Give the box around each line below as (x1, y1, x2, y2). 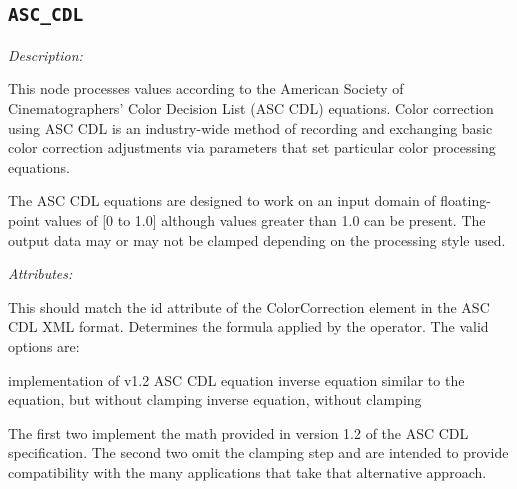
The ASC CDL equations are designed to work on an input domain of (8, 190, 436, 211)
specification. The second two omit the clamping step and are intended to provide (8, 442, 509, 463)
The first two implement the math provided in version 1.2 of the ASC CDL (8, 422, 469, 443)
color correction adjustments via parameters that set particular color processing (8, 137, 496, 158)
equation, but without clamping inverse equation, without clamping (8, 389, 422, 410)
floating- (440, 190, 491, 211)
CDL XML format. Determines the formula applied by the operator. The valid (8, 316, 489, 337)
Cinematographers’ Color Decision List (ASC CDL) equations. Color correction (8, 97, 494, 118)
